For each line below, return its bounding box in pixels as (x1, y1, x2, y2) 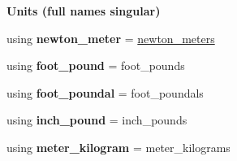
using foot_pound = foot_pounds (6, 57, 185, 74)
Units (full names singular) (6, 2, 161, 19)
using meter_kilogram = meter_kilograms (6, 138, 231, 155)
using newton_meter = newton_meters (6, 29, 215, 46)
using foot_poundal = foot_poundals (6, 84, 204, 101)
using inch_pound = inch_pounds (6, 111, 187, 128)
